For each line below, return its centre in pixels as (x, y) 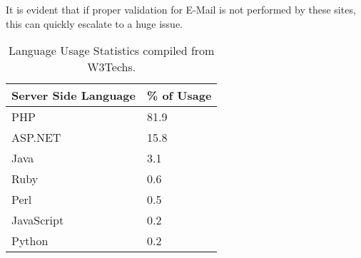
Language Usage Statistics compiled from (111, 51)
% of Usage (179, 96)
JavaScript (38, 220)
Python (30, 241)
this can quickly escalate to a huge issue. (94, 23)
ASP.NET (36, 138)
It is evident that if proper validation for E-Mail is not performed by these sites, (181, 9)
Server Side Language (73, 96)
